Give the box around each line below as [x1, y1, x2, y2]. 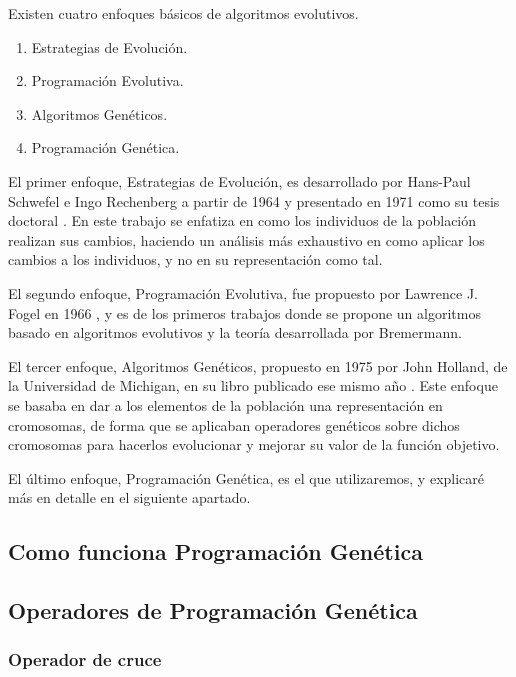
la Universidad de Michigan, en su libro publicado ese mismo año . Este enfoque [8, 375, 498, 396]
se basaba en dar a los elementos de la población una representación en [8, 394, 443, 415]
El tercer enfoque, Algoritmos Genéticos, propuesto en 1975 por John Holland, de [8, 355, 508, 376]
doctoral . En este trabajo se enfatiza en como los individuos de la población [8, 210, 477, 231]
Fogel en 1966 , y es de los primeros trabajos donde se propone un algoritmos [8, 302, 481, 323]
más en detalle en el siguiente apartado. [8, 487, 251, 508]
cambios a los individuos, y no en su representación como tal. [8, 249, 383, 270]
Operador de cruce [8, 647, 162, 672]
